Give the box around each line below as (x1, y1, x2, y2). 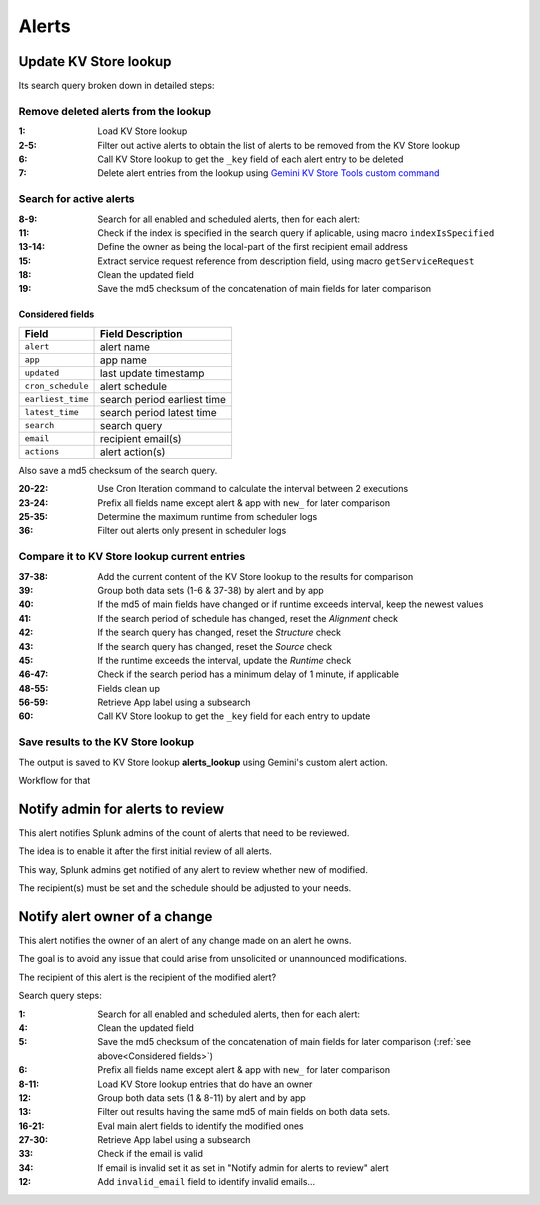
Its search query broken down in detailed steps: (18, 80, 215, 92)
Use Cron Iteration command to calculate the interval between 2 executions (97, 483, 409, 495)
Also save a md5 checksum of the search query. (18, 464, 218, 476)
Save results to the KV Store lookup (18, 735, 195, 749)
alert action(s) (99, 445, 166, 459)
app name (99, 353, 147, 367)
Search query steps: (18, 990, 102, 1002)
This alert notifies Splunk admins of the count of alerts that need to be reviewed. (18, 826, 350, 839)
